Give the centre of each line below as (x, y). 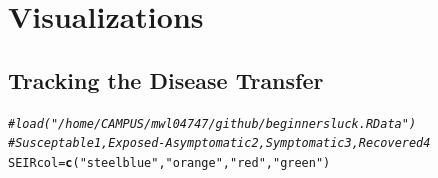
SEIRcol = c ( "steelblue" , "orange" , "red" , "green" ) (169, 162)
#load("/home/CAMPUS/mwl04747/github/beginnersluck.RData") (212, 123)
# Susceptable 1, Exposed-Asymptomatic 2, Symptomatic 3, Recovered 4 (219, 143)
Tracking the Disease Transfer (166, 79)
